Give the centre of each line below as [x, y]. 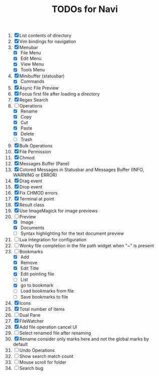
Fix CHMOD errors [38, 193]
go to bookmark [37, 286]
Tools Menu [33, 70]
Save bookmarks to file [44, 297]
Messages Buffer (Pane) [44, 163]
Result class [32, 205]
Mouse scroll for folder [43, 362]
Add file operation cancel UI [48, 327]
